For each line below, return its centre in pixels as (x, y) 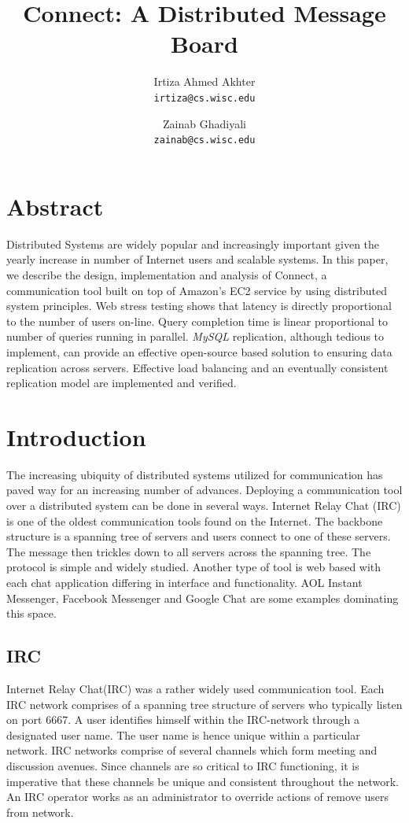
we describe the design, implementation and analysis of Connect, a (167, 274)
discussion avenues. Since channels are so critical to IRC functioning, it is (183, 765)
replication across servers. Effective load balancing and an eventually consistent (197, 367)
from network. (40, 812)
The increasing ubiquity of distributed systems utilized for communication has (195, 474)
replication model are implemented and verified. (122, 383)
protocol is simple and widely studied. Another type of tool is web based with (194, 567)
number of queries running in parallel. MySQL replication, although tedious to (195, 336)
